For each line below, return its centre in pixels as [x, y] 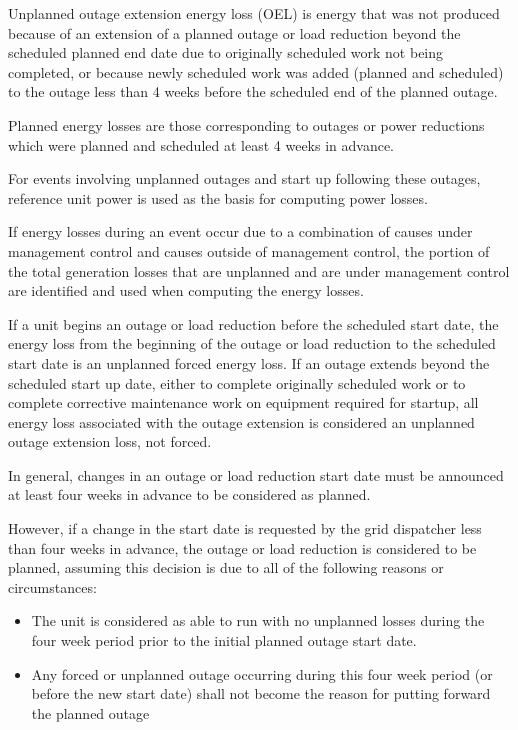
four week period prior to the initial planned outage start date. [224, 640]
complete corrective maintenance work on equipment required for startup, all [243, 402]
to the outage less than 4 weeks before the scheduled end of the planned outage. [253, 91]
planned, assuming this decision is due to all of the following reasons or [226, 567]
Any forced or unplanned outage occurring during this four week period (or [262, 673]
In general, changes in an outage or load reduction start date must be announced [256, 474]
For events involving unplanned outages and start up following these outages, [244, 178]
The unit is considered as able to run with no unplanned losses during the [258, 620]
